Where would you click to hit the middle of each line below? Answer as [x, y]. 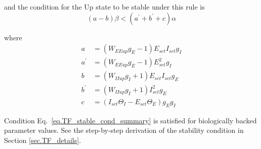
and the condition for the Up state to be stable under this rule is [104, 7]
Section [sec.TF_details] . [43, 140]
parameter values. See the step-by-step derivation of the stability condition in [124, 130]
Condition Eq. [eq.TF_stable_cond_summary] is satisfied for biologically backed [130, 120]
